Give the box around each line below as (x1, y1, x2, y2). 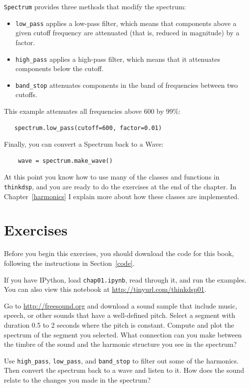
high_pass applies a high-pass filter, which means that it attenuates (15, 53, 220, 64)
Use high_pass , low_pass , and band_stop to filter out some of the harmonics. (4, 355, 239, 365)
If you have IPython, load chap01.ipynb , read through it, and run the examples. (4, 274, 247, 285)
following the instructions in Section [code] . (4, 258, 135, 268)
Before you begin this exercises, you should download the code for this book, (4, 248, 234, 259)
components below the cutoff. (15, 63, 104, 74)
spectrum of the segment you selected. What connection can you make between (4, 329, 242, 339)
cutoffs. (15, 89, 37, 100)
